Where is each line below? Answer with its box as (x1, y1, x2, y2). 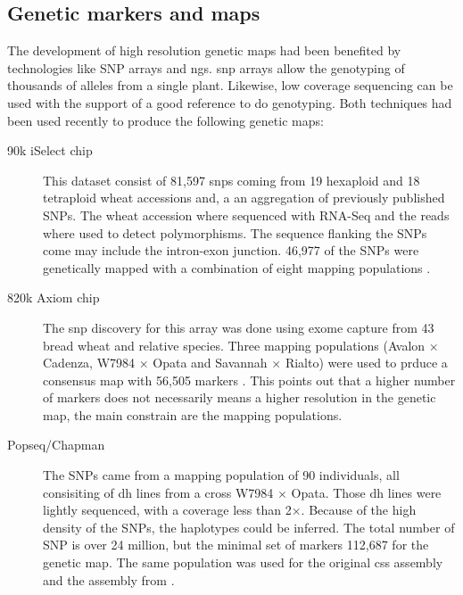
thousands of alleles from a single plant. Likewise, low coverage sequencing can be (7, 76, 453, 95)
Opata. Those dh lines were (291, 483, 442, 501)
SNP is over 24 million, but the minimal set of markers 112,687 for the (43, 535, 429, 554)
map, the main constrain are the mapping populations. (43, 405, 343, 424)
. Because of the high (301, 500, 417, 519)
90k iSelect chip (7, 141, 93, 160)
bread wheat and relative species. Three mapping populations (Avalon (43, 335, 426, 354)
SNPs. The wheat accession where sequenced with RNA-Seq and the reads (43, 205, 450, 224)
